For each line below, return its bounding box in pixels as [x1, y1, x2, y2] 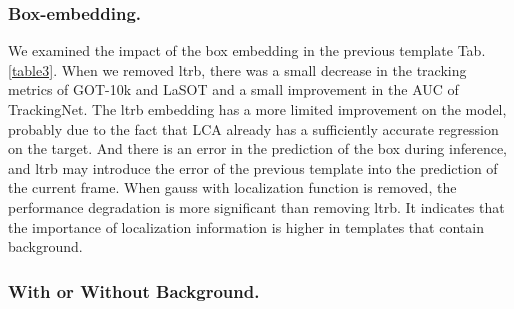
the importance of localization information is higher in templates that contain [8, 216, 484, 237]
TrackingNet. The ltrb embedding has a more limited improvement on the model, [8, 99, 507, 119]
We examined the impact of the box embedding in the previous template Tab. [8, 40, 486, 61]
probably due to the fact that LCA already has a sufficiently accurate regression [8, 118, 499, 139]
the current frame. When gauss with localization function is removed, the [8, 177, 457, 198]
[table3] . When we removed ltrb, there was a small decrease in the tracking [8, 59, 467, 80]
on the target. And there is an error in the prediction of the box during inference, [8, 138, 507, 159]
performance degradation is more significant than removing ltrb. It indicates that [8, 196, 505, 217]
